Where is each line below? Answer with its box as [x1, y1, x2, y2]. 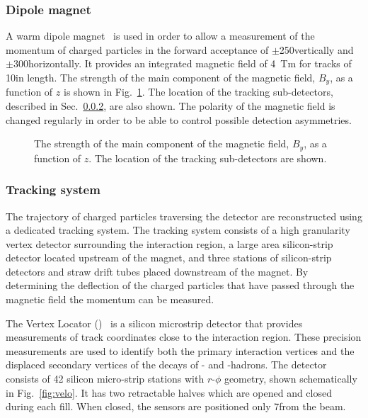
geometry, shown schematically [224, 371, 357, 386]
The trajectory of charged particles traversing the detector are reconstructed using [6, 208, 362, 223]
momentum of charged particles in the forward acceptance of [6, 42, 269, 57]
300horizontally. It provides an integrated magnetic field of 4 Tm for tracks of [13, 56, 352, 71]
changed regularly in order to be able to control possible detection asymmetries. [6, 112, 352, 127]
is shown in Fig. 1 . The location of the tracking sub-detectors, [63, 84, 333, 99]
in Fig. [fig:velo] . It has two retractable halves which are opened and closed [6, 385, 332, 400]
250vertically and [279, 42, 354, 57]
